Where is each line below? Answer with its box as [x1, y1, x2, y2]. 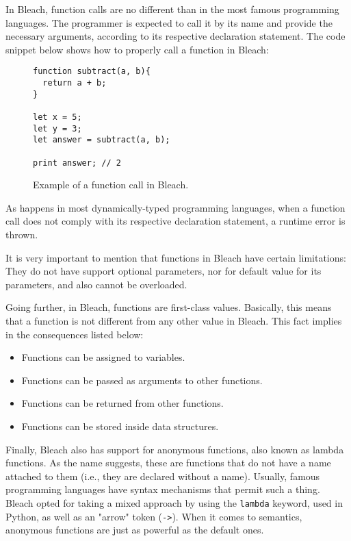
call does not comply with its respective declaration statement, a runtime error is [5, 214, 346, 228]
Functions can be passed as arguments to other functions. [21, 373, 263, 387]
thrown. [5, 227, 38, 242]
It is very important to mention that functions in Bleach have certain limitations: [5, 250, 346, 264]
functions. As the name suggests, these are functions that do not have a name [5, 455, 331, 470]
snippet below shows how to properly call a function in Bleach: [5, 42, 269, 56]
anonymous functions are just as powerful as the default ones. [5, 523, 264, 537]
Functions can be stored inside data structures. [21, 419, 219, 433]
